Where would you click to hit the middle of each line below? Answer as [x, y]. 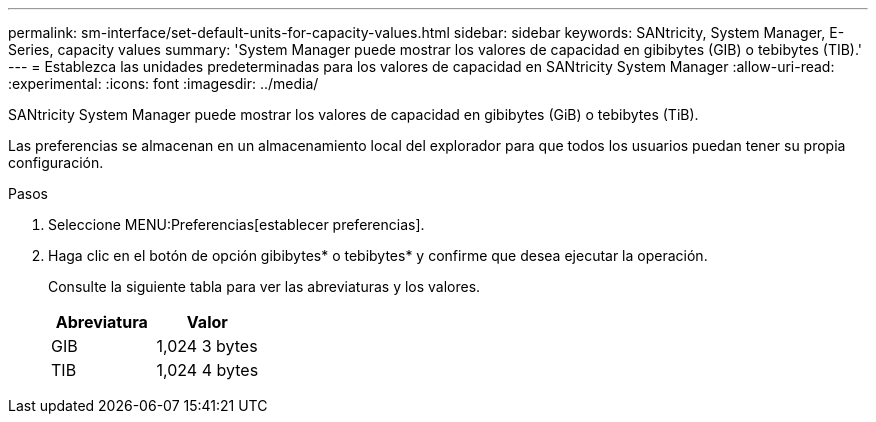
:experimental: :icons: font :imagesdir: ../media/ [163, 83]
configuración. [56, 162]
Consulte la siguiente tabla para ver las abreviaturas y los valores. [264, 286]
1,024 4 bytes [207, 370]
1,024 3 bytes [207, 346]
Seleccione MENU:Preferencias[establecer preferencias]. [236, 224]
